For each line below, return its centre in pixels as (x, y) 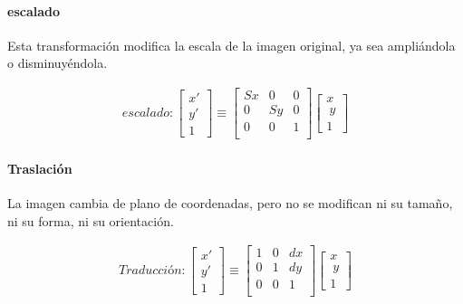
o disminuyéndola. (58, 63)
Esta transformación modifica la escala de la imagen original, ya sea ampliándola (231, 45)
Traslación (40, 168)
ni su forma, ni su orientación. (91, 220)
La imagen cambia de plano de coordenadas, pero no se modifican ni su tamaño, (230, 202)
